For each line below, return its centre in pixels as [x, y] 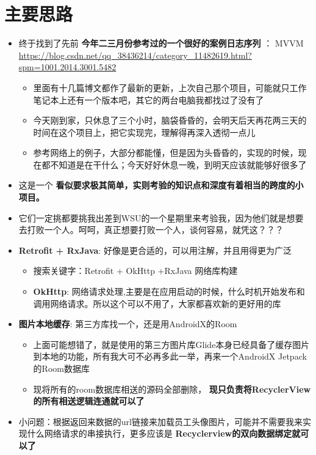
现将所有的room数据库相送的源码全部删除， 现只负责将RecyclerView [172, 389]
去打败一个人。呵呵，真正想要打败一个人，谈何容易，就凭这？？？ [151, 230]
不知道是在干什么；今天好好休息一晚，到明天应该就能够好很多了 [178, 164]
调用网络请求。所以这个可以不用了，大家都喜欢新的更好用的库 [157, 303]
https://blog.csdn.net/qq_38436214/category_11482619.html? [135, 55]
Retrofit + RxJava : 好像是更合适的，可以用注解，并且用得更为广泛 [155, 250]
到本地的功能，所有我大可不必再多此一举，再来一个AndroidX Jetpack [170, 356]
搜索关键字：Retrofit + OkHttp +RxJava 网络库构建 [135, 271]
